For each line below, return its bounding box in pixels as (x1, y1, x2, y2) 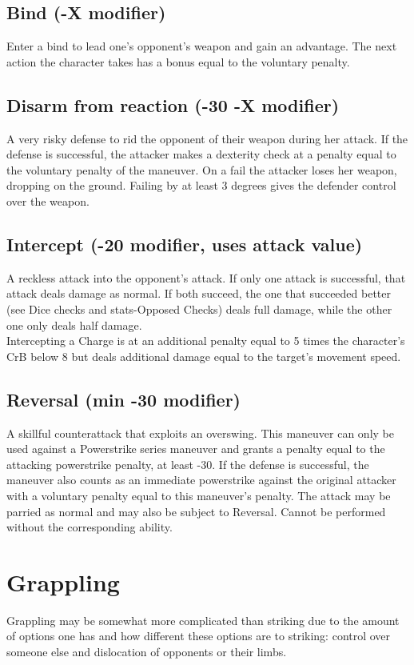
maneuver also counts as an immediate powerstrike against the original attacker (6, 471, 396, 488)
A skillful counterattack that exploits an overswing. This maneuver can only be (6, 424, 394, 441)
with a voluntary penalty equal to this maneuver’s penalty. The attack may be (6, 487, 391, 503)
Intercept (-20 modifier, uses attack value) (6, 231, 363, 256)
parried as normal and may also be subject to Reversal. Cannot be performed (6, 503, 386, 519)
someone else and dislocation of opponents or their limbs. (6, 643, 287, 659)
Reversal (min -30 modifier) (6, 387, 241, 411)
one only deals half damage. (6, 316, 142, 333)
